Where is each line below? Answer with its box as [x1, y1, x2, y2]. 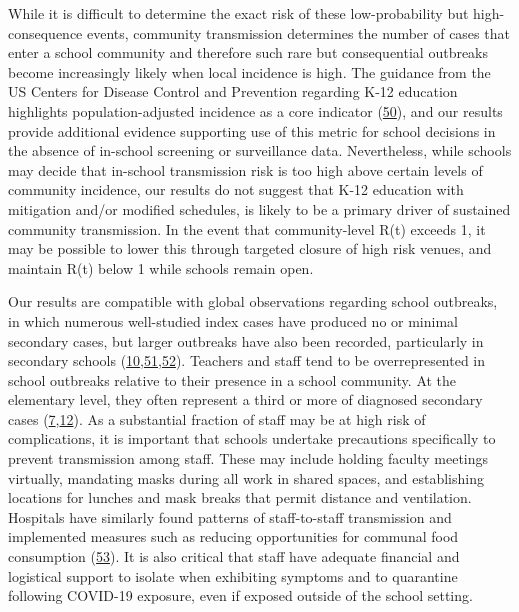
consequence [8, 22, 83, 43]
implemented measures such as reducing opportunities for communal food [8, 526, 459, 547]
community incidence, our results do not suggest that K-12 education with [8, 179, 464, 200]
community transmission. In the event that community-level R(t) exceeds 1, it [8, 218, 486, 239]
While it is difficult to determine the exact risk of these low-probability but [8, 3, 469, 23]
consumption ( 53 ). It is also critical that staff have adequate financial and [8, 546, 460, 567]
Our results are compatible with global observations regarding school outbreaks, [8, 291, 498, 312]
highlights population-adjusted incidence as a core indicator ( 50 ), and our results [8, 100, 503, 121]
